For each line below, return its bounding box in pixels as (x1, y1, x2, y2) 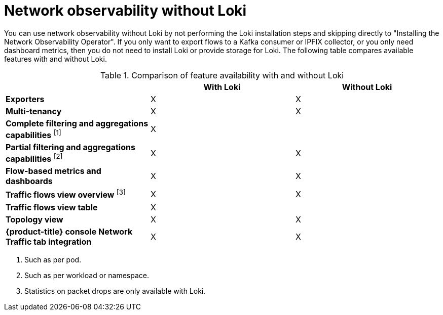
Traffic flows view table (6, 202, 98, 212)
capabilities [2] (6, 152, 63, 164)
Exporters (6, 94, 45, 104)
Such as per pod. (24, 255, 82, 264)
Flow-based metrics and (6, 166, 101, 176)
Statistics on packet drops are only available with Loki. (24, 286, 206, 295)
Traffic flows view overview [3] (6, 188, 126, 200)
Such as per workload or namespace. (24, 271, 149, 280)
